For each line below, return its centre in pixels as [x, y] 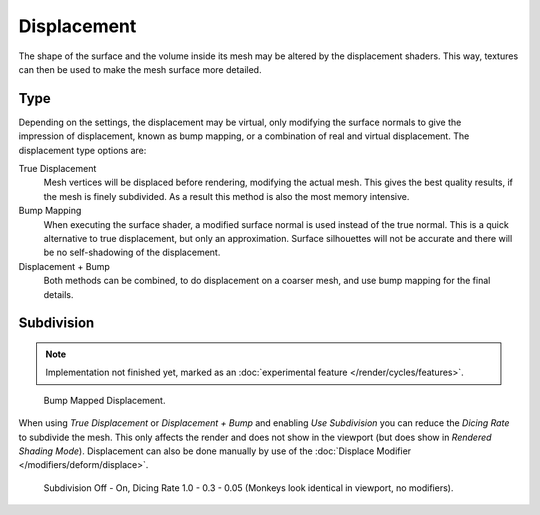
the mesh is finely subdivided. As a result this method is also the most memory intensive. [226, 196]
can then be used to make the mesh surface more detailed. [140, 69]
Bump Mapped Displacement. [104, 400]
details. [58, 294]
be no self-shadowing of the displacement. [132, 252]
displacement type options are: [82, 150]
